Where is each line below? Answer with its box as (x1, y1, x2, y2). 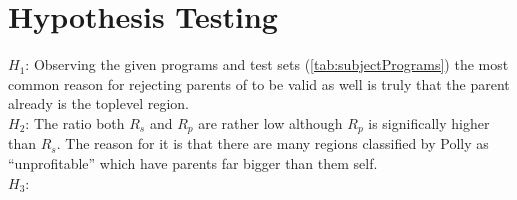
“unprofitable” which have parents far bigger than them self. (8, 152, 378, 173)
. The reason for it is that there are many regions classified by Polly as (56, 133, 489, 154)
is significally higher (368, 112, 490, 133)
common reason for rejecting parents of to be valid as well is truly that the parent (8, 73, 510, 94)
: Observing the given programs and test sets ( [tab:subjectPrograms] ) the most (25, 54, 509, 75)
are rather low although (198, 112, 343, 133)
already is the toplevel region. (8, 93, 189, 114)
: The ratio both (25, 112, 125, 133)
